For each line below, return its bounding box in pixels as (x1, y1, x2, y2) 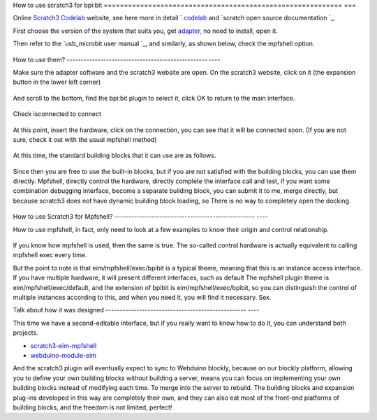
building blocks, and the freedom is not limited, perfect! (13, 403, 172, 412)
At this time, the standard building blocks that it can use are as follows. (13, 151, 216, 160)
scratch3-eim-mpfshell (30, 341, 97, 349)
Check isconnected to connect (13, 110, 101, 118)
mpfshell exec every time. (13, 251, 87, 259)
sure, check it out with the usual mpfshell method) (13, 135, 157, 143)
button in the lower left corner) (13, 78, 101, 87)
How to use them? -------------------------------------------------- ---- (13, 55, 221, 64)
